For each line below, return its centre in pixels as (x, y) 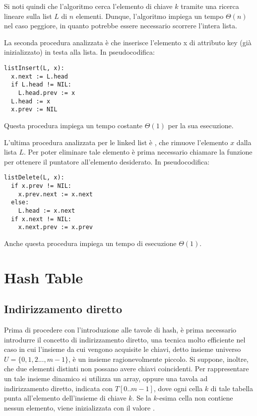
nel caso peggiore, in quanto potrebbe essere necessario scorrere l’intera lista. (121, 26)
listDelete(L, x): (34, 178)
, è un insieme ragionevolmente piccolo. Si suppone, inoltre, (159, 359)
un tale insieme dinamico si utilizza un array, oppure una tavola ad (106, 378)
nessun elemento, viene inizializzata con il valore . (79, 407)
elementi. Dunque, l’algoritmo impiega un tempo (150, 16)
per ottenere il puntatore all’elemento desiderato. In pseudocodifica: (107, 161)
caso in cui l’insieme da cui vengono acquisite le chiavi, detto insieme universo (123, 349)
